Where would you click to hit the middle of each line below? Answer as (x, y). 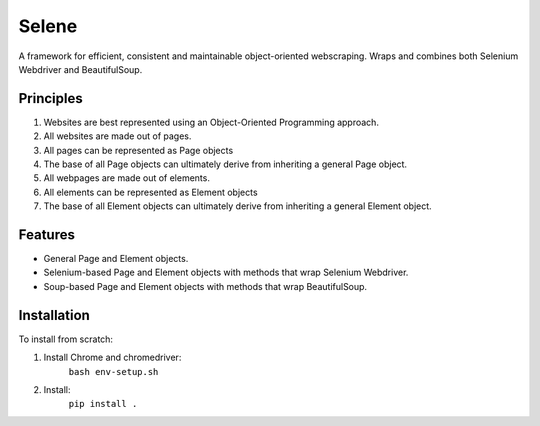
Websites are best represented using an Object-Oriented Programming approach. (211, 122)
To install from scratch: (66, 339)
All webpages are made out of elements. (126, 178)
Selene (48, 26)
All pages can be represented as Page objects (138, 150)
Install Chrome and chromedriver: (112, 357)
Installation (54, 315)
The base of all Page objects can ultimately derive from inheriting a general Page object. (225, 164)
